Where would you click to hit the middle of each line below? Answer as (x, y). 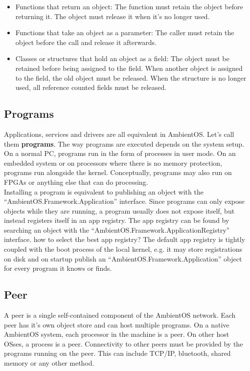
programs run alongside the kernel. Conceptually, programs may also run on (118, 172)
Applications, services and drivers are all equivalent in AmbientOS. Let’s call (119, 134)
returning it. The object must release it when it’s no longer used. (113, 16)
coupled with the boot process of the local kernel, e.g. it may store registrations (123, 249)
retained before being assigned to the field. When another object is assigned (129, 68)
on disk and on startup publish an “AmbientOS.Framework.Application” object (123, 258)
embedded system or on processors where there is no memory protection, (113, 163)
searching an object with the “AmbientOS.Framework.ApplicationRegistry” (117, 229)
